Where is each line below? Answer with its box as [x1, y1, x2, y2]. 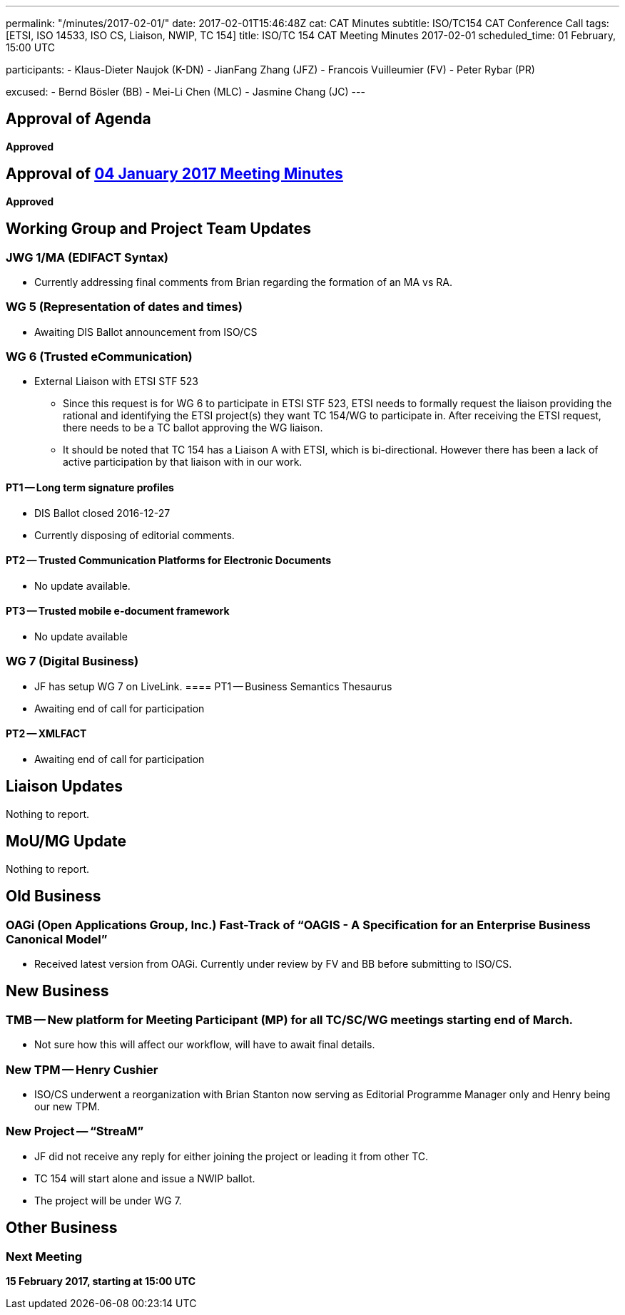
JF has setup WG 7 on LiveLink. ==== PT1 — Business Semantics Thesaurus [34, 680, 392, 692]
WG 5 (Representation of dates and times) [6, 300, 243, 314]
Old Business [6, 887, 101, 906]
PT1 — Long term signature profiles [6, 481, 174, 494]
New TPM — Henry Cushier [6, 1062, 158, 1077]
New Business [6, 982, 109, 1001]
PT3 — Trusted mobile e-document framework [6, 605, 230, 618]
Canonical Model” [6, 931, 108, 946]
